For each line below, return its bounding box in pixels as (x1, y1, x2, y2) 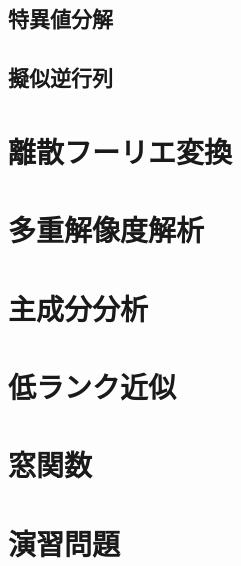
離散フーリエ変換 (8, 130, 233, 171)
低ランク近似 (8, 365, 177, 406)
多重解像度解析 (8, 209, 205, 250)
